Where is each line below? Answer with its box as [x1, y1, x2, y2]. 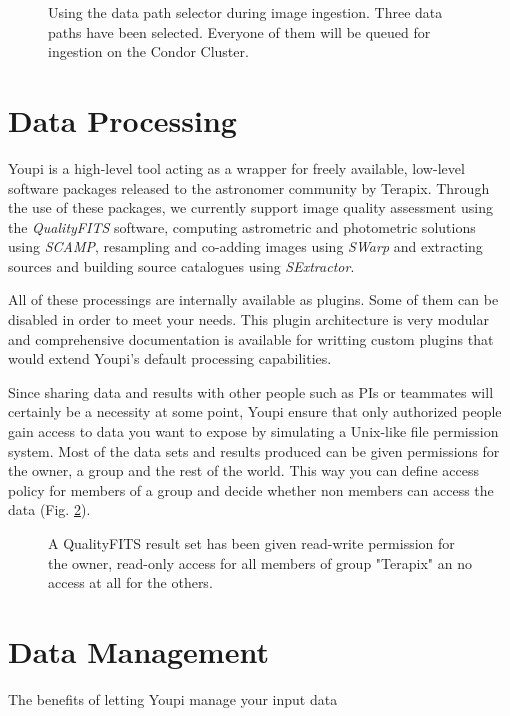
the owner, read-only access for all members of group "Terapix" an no [48, 552, 472, 573]
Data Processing [8, 99, 237, 140]
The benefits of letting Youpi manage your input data [8, 688, 338, 709]
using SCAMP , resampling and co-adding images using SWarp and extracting [8, 236, 483, 257]
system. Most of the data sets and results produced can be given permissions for [8, 440, 500, 461]
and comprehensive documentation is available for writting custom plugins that [8, 328, 494, 349]
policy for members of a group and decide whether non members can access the [8, 479, 494, 500]
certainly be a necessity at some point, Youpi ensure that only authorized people [8, 401, 502, 422]
